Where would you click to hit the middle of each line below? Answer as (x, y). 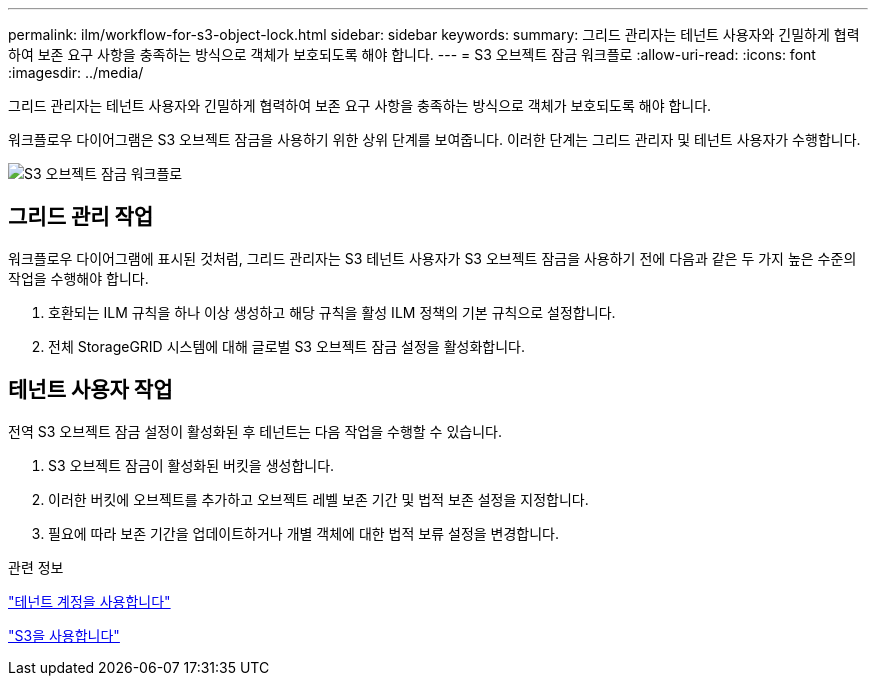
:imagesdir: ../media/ (76, 72)
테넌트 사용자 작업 (90, 390)
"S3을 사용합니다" (64, 635)
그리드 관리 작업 (81, 217)
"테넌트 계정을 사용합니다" (89, 601)
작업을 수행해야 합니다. (78, 278)
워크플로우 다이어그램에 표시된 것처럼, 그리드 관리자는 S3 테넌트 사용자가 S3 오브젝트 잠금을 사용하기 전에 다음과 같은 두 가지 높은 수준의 (432, 258)
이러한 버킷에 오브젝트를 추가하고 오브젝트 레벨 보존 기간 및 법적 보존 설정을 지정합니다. (318, 499)
